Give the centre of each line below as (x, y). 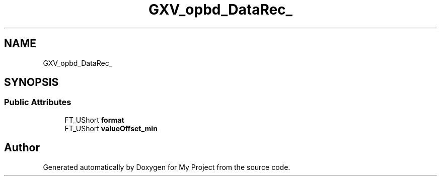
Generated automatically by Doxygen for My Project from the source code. (167, 167)
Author (22, 148)
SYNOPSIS (31, 82)
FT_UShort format (94, 120)
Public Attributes (38, 102)
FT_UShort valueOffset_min (111, 128)
